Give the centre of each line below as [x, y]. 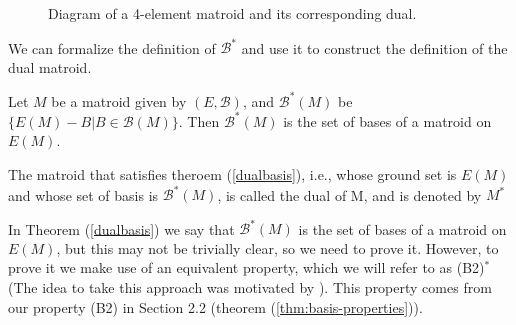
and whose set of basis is [83, 194]
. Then [199, 120]
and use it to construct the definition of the [374, 47]
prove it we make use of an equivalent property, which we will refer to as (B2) [246, 267]
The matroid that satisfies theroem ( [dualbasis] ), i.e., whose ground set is [232, 174]
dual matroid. [50, 66]
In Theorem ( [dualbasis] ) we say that [121, 228]
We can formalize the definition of [112, 47]
